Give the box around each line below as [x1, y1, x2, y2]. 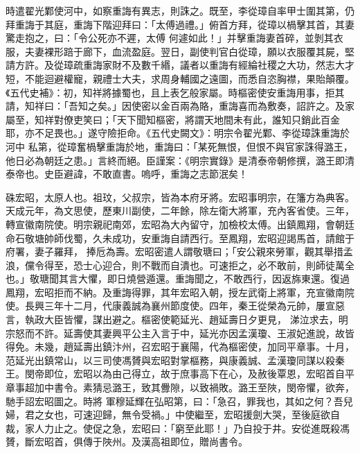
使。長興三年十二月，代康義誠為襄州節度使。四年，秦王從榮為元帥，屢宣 [6, 298, 335, 313]
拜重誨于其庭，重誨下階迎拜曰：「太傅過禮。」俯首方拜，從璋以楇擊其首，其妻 [6, 17, 354, 31]
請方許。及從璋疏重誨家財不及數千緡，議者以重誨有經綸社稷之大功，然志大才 [6, 58, 354, 72]
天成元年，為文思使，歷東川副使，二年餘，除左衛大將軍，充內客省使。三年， [6, 203, 354, 218]
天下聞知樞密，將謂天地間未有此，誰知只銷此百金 [116, 112, 340, 126]
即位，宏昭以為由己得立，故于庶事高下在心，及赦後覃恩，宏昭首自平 [44, 366, 354, 381]
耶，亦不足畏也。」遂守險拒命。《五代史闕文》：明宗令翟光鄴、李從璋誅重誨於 [6, 126, 350, 140]
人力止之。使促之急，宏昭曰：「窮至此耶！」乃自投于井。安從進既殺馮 [34, 420, 350, 435]
